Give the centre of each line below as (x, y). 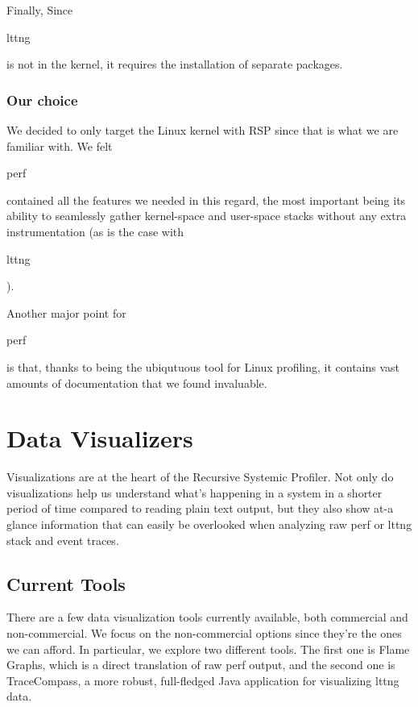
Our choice (42, 100)
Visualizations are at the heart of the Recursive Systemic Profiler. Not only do (200, 477)
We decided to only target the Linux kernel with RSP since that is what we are (203, 130)
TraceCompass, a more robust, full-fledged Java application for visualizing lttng (203, 680)
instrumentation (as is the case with (95, 231)
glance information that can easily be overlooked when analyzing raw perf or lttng (209, 524)
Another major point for (66, 312)
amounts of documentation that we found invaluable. (137, 383)
